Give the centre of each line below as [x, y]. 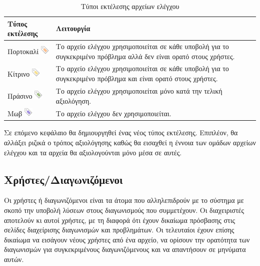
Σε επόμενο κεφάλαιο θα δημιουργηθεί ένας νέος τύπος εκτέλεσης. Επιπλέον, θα [121, 132]
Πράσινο [20, 96]
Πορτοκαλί [23, 51]
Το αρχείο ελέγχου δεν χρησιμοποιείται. [113, 113]
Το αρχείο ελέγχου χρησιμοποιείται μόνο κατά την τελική [139, 90]
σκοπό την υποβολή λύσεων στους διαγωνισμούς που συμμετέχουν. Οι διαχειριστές [124, 210]
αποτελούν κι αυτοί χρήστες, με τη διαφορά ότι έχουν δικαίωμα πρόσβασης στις [120, 220]
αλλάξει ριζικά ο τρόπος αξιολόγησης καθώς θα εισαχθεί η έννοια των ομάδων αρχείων [130, 143]
